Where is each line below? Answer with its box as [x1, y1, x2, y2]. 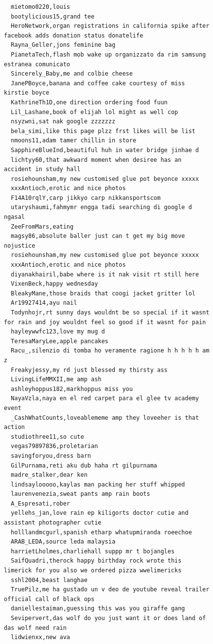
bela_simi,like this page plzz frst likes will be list [11, 127, 195, 135]
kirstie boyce [4, 89, 50, 97]
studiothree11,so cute [11, 433, 84, 440]
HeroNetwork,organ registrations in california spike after [11, 22, 210, 30]
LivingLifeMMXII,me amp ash [11, 376, 102, 383]
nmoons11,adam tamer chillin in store [11, 137, 137, 144]
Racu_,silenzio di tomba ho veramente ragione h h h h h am [11, 347, 210, 354]
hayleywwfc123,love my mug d [11, 328, 105, 335]
